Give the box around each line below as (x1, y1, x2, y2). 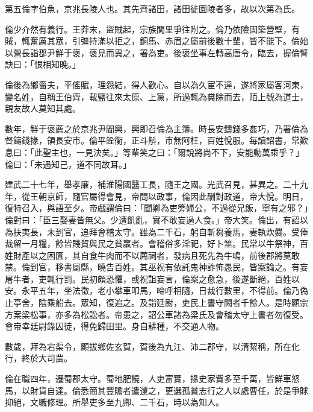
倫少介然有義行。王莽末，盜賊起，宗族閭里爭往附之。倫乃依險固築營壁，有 (5, 22, 300, 35)
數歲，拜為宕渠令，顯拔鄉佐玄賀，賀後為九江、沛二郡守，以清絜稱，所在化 (5, 340, 300, 352)
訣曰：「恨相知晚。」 (5, 58, 81, 71)
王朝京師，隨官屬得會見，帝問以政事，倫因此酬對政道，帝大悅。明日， (29, 189, 308, 202)
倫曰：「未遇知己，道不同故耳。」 (5, 157, 131, 170)
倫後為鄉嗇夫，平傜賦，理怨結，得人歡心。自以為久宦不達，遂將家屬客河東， (5, 78, 308, 90)
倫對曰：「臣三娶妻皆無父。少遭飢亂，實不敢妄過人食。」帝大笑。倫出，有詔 (5, 213, 300, 226)
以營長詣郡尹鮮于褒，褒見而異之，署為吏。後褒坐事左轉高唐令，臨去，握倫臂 (5, 46, 308, 59)
